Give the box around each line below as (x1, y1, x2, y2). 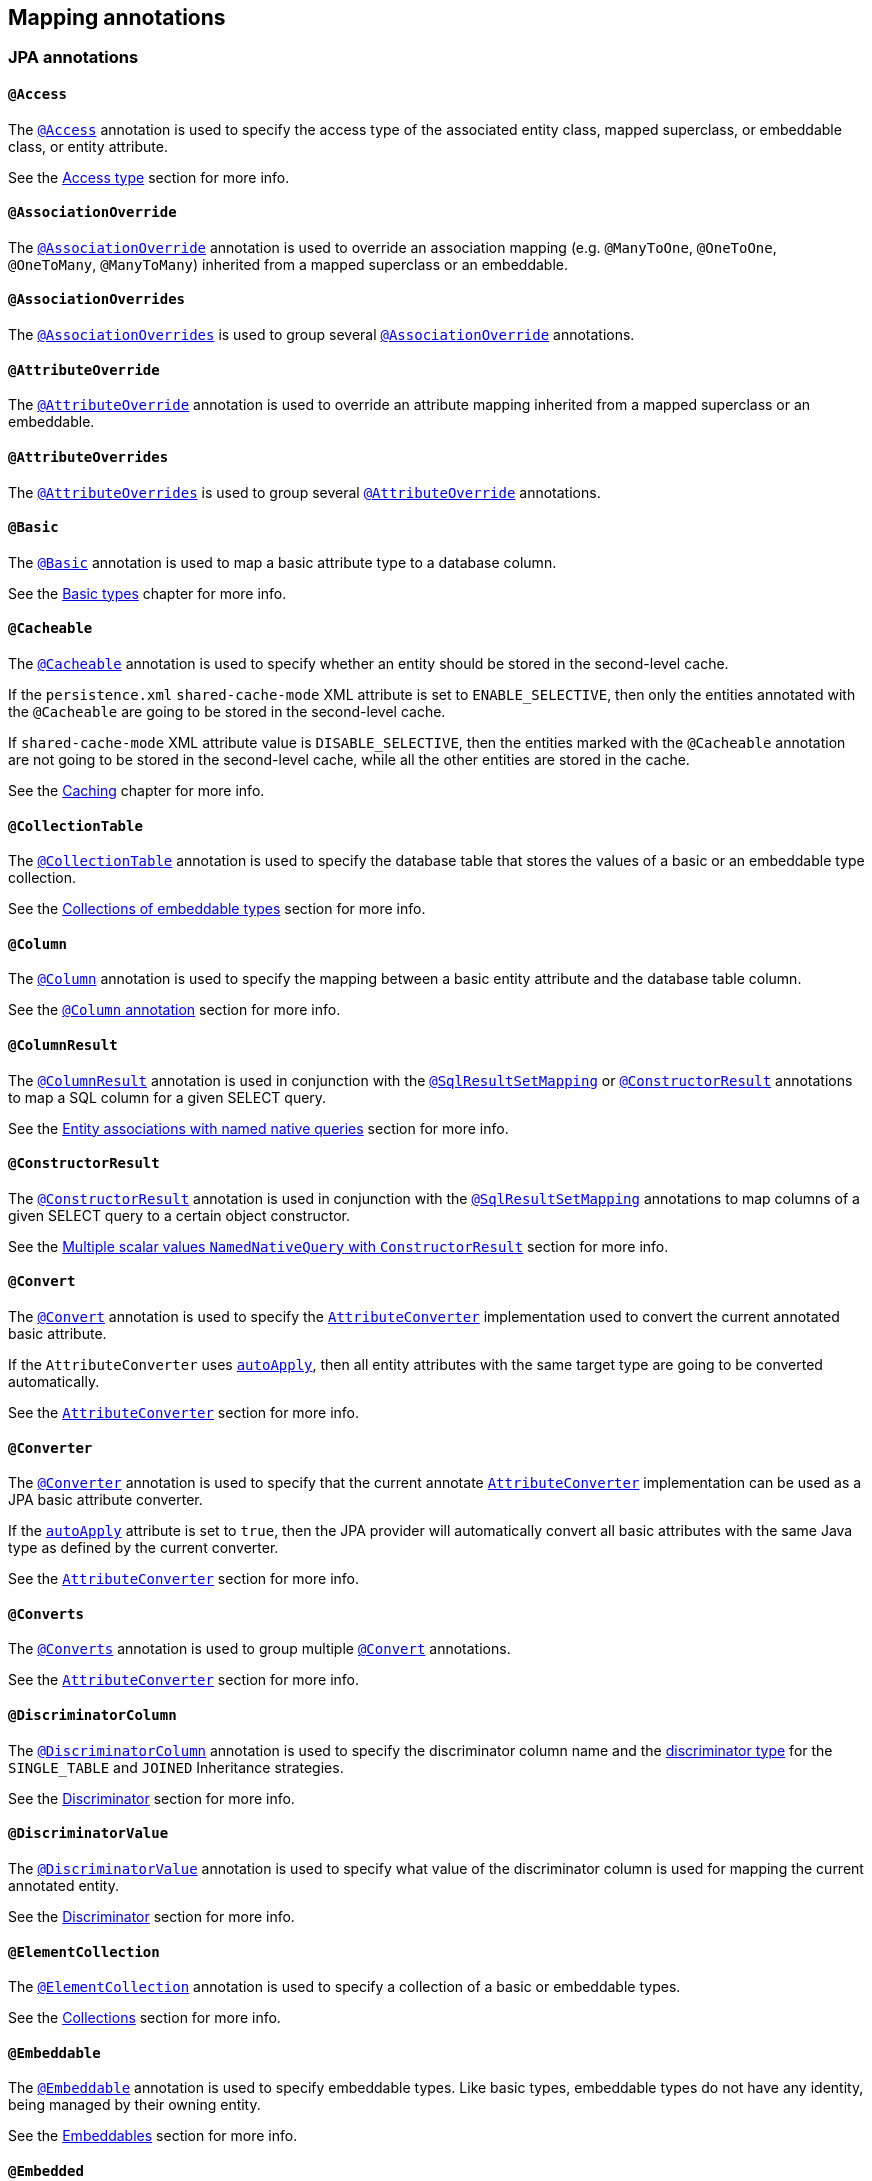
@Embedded (8, 2162, 84, 2179)
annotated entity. (8, 1876, 119, 1894)
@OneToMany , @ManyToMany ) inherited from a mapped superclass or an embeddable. (8, 255, 569, 273)
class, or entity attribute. (8, 137, 168, 155)
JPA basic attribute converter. (8, 1491, 203, 1509)
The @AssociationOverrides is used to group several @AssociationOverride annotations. (8, 326, 635, 344)
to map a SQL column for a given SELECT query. (8, 1088, 327, 1106)
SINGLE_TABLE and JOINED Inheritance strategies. (8, 1758, 344, 1776)
